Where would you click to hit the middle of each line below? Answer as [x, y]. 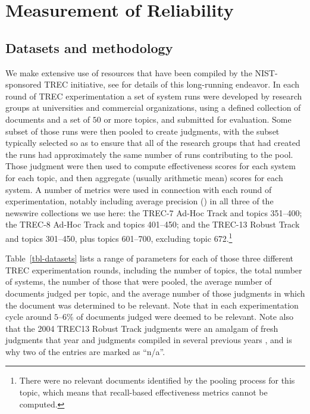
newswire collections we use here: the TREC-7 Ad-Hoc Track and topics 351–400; [154, 212]
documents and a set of [48, 119]
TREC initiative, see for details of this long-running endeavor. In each [172, 84]
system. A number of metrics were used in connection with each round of [139, 189]
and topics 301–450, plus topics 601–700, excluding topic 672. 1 [119, 237]
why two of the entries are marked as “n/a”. [85, 351]
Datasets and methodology [89, 47]
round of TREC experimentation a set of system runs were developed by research [154, 96]
